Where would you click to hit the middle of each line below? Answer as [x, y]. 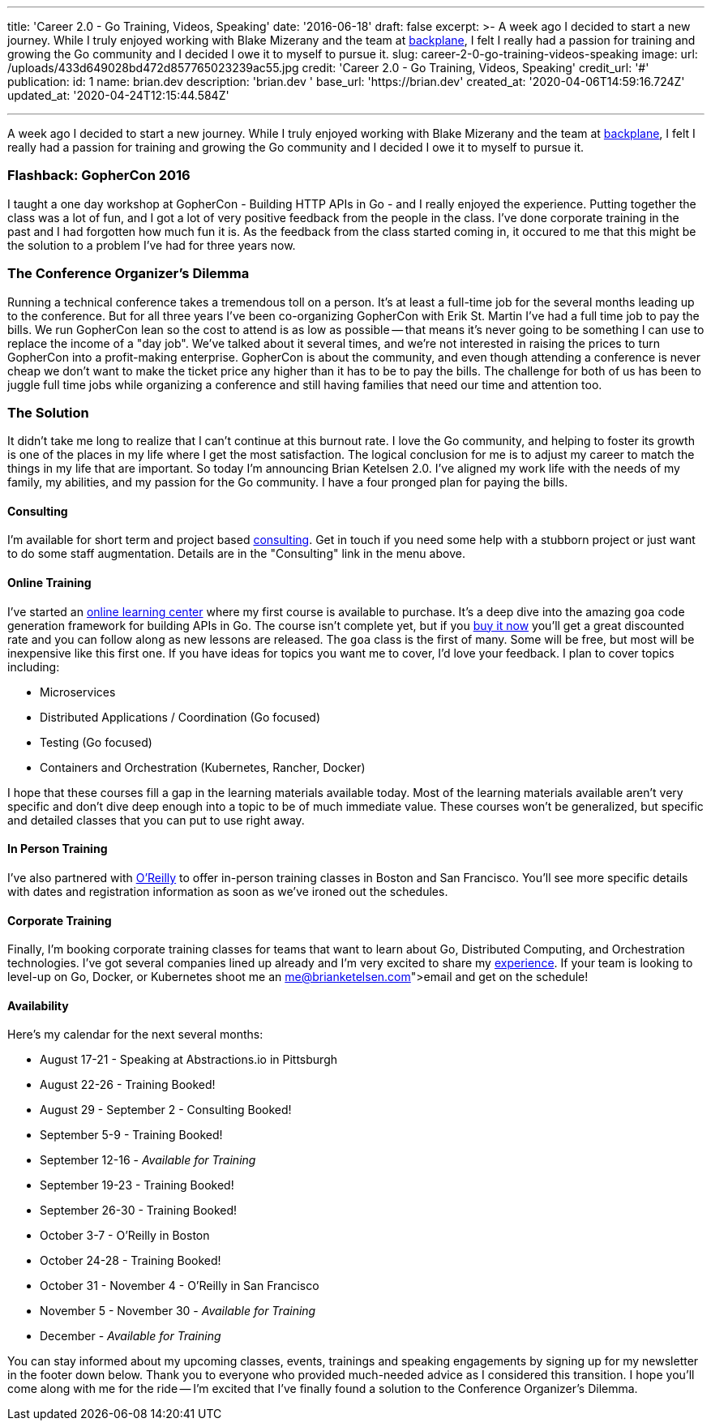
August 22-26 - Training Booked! [128, 1085]
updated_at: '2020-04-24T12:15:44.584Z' [118, 95]
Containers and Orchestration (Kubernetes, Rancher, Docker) [203, 767]
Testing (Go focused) [96, 742]
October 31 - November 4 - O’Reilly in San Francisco [180, 1286]
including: [34, 666]
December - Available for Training [131, 1336]
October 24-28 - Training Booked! [131, 1261]
